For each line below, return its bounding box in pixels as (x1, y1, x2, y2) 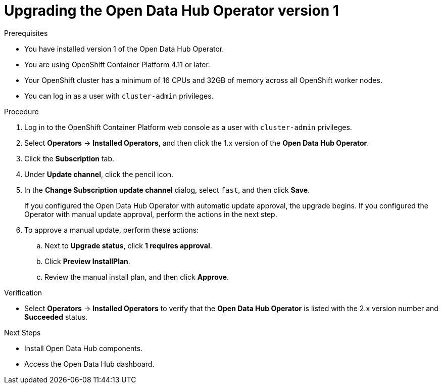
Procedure (4, 107, 39, 116)
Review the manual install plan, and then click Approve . (44, 272, 229, 281)
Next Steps (4, 328, 41, 337)
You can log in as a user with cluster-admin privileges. (24, 91, 214, 100)
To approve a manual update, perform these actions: (24, 225, 199, 234)
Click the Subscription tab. (24, 154, 115, 163)
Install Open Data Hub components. (24, 343, 143, 353)
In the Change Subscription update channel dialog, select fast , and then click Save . (24, 185, 310, 194)
